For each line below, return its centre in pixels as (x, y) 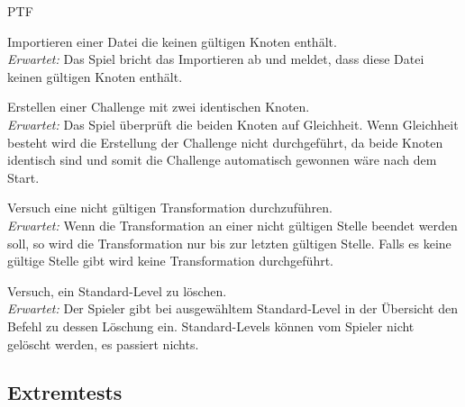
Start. (23, 177)
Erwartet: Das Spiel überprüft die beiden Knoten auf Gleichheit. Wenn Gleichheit (233, 124)
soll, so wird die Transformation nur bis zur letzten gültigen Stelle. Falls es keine (229, 243)
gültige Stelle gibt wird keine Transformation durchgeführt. (170, 261)
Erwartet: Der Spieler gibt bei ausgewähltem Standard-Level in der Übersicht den (232, 308)
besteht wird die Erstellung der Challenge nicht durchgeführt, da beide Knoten (225, 142)
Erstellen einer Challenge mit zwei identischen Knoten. (159, 107)
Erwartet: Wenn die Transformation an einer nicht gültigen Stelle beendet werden (232, 225)
